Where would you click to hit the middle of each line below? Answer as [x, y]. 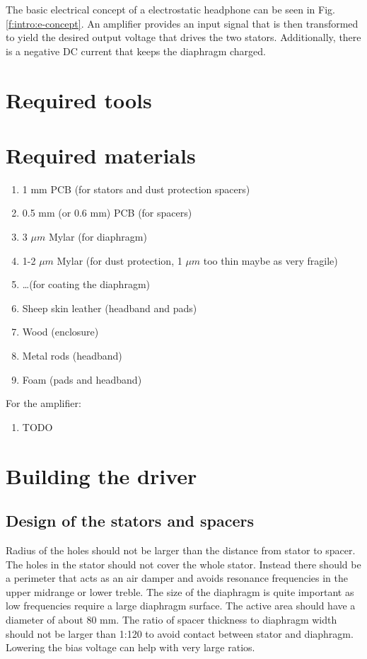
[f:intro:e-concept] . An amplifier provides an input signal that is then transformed [182, 23]
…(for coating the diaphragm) [86, 284]
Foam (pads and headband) [82, 379]
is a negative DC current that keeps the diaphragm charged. [136, 51]
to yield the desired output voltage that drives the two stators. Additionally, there [183, 37]
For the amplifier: [43, 403]
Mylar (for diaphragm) [98, 237]
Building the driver [101, 475]
